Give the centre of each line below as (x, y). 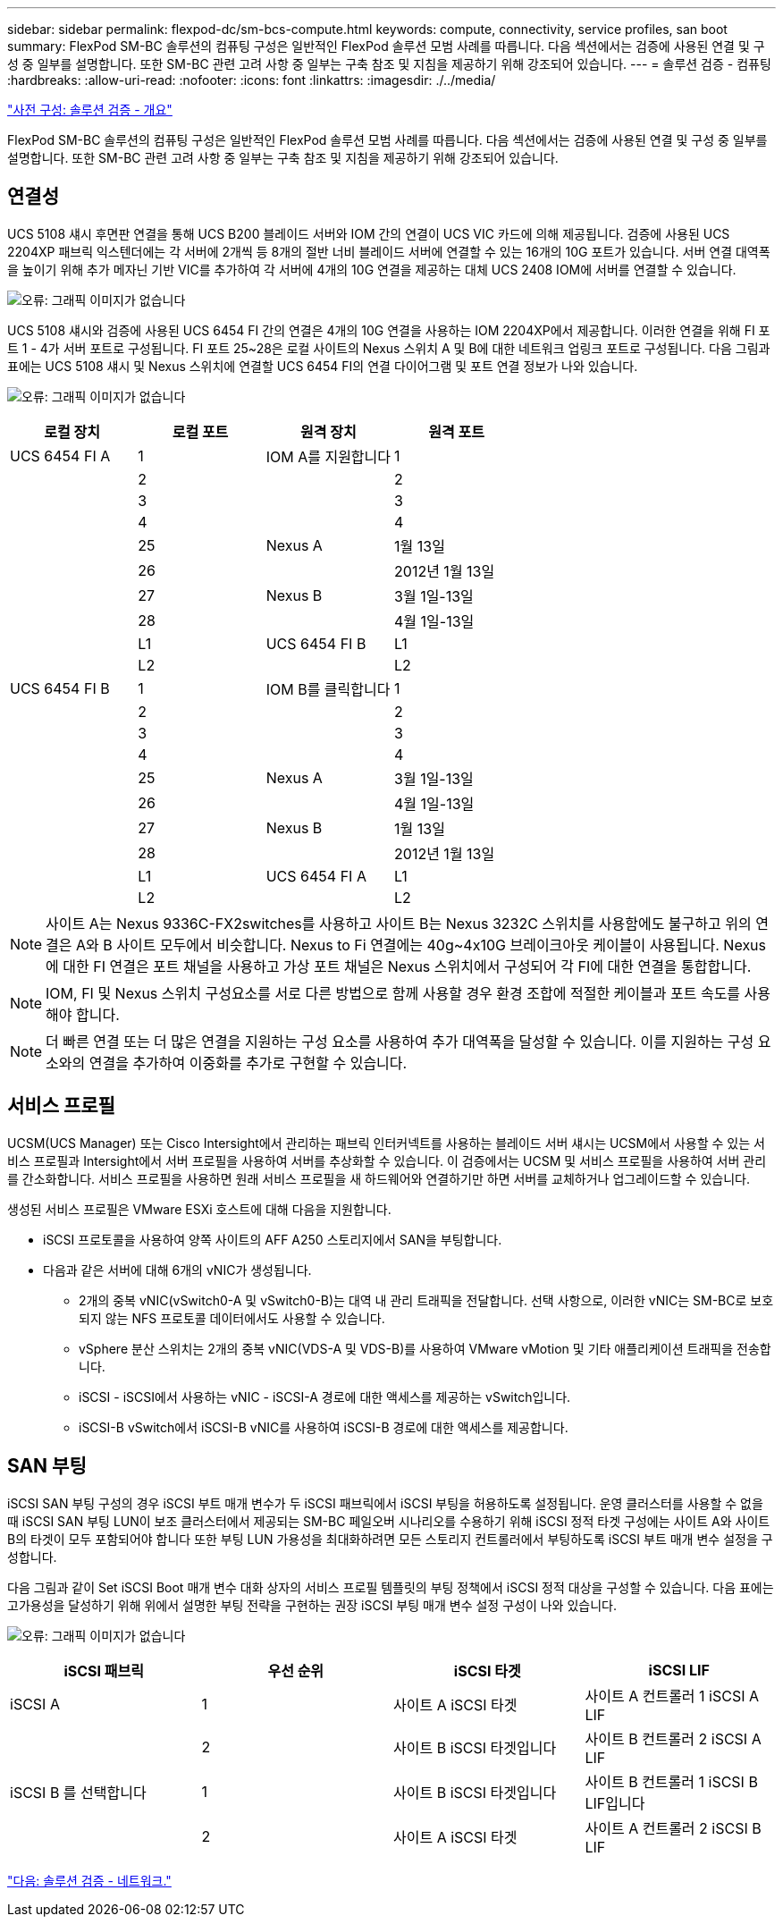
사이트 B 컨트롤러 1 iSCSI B (671, 1781)
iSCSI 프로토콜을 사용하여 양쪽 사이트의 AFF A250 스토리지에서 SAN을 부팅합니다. (273, 1239)
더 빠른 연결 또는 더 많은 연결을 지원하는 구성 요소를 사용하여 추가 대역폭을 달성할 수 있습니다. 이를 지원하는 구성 (400, 1041)
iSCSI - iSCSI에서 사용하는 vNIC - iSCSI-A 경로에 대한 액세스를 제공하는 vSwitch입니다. (325, 1397)
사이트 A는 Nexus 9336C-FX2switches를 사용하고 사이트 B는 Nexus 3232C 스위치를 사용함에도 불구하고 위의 (399, 923)
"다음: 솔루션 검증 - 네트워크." (89, 1880)
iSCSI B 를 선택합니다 (78, 1792)
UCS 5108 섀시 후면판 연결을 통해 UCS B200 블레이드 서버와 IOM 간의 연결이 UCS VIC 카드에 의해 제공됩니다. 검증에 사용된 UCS (369, 233)
